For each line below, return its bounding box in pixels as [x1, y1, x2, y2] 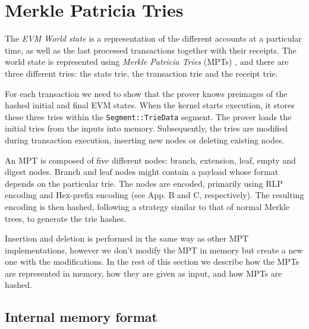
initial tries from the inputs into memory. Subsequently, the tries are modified [5, 122, 288, 134]
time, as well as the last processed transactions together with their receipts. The [5, 43, 297, 56]
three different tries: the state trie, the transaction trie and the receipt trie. [5, 67, 278, 79]
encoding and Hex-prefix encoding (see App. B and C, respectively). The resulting [5, 189, 304, 201]
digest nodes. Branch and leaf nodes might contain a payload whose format [5, 165, 279, 178]
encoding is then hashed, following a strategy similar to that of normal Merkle [5, 200, 290, 212]
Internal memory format [5, 308, 157, 326]
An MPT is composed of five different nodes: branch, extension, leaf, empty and [5, 153, 296, 166]
